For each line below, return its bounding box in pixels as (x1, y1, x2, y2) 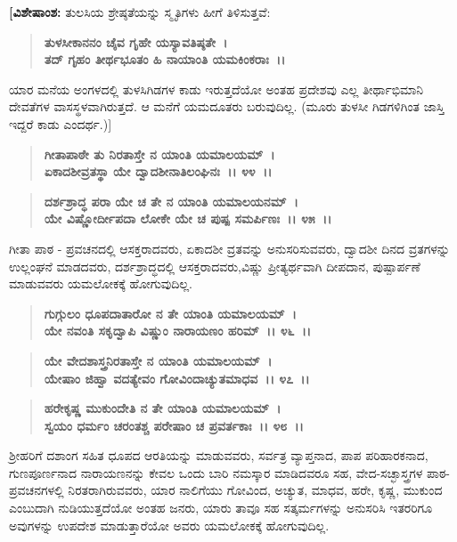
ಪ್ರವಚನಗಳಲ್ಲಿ (9, 481, 64, 499)
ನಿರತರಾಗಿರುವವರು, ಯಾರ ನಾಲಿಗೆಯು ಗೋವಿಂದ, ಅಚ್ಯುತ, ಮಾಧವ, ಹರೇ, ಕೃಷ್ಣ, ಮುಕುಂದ (68, 481, 443, 499)
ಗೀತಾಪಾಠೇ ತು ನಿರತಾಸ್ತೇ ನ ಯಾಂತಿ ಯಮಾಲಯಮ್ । (44, 144, 275, 163)
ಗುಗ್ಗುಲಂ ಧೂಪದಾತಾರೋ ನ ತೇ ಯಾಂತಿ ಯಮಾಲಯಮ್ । (44, 303, 297, 322)
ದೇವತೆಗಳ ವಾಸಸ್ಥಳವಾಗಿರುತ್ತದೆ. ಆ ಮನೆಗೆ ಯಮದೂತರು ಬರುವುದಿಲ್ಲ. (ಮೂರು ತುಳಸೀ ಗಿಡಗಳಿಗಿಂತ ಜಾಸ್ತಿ (9, 97, 445, 116)
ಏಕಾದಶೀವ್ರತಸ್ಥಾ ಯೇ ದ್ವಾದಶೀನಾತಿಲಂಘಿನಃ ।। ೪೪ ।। (44, 162, 273, 181)
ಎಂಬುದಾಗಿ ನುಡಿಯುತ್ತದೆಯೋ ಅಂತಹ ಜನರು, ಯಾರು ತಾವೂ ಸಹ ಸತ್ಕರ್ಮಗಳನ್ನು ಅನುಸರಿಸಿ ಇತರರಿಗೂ (9, 498, 433, 517)
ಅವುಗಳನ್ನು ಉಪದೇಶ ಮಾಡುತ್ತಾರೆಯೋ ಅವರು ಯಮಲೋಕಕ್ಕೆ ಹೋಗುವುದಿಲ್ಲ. (9, 515, 330, 534)
